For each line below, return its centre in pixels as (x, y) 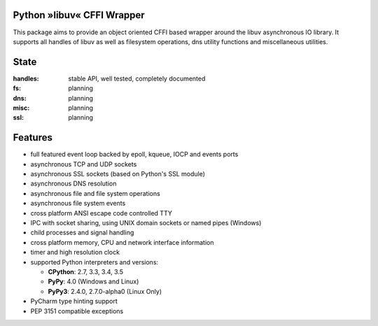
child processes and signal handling (82, 233)
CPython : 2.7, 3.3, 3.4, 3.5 (86, 271)
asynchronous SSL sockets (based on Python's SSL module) (118, 174)
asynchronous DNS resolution (73, 184)
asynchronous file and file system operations (95, 193)
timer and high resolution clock (75, 253)
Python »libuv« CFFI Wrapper (79, 15)
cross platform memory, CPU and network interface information (122, 242)
